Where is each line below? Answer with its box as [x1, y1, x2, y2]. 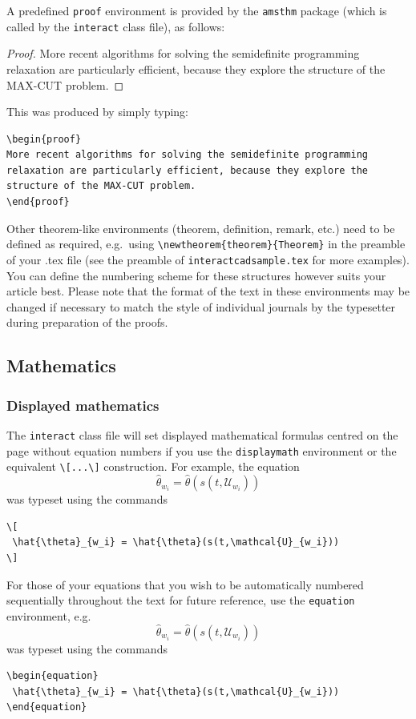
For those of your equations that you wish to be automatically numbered [6, 576, 364, 592]
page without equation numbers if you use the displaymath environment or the [6, 442, 397, 459]
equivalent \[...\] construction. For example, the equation [6, 458, 300, 475]
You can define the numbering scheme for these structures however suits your [6, 267, 386, 283]
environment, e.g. [6, 607, 91, 624]
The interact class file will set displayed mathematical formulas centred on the [6, 426, 398, 443]
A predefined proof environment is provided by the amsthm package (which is [6, 2, 387, 18]
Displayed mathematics [6, 395, 160, 415]
